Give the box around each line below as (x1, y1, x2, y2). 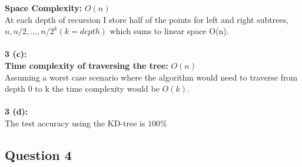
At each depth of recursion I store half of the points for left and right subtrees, (5, 13, 289, 25)
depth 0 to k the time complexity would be (5, 82, 160, 95)
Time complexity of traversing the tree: (5, 59, 168, 71)
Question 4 (5, 145, 72, 163)
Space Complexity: (5, 2, 82, 14)
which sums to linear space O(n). (109, 25, 229, 37)
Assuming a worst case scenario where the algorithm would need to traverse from (5, 71, 298, 83)
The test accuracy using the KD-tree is (5, 116, 145, 129)
